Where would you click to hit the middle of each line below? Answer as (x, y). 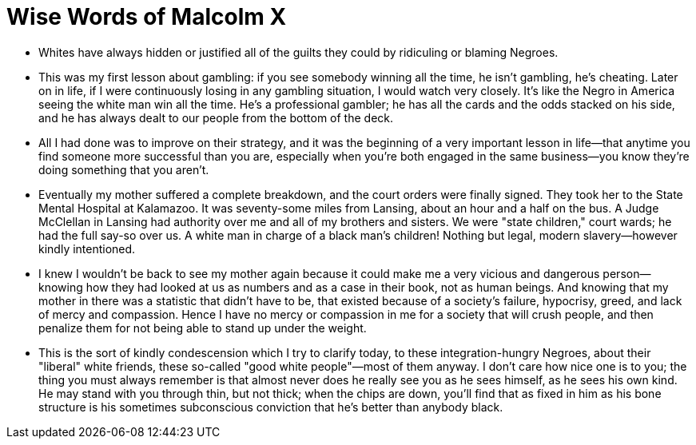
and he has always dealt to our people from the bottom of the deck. (216, 117)
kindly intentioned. (87, 248)
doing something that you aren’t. (124, 169)
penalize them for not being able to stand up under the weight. (203, 328)
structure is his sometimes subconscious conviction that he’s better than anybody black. (271, 407)
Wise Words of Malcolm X (147, 17)
